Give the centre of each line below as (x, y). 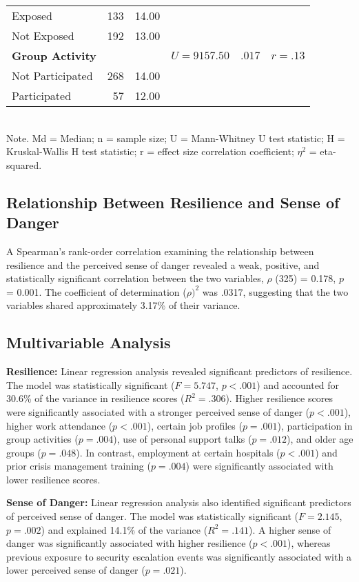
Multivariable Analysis (89, 342)
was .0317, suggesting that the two (275, 291)
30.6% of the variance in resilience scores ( (95, 398)
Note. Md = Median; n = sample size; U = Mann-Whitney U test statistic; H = (176, 138)
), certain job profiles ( (195, 425)
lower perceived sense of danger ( (76, 570)
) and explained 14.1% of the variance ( (124, 529)
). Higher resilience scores (279, 398)
